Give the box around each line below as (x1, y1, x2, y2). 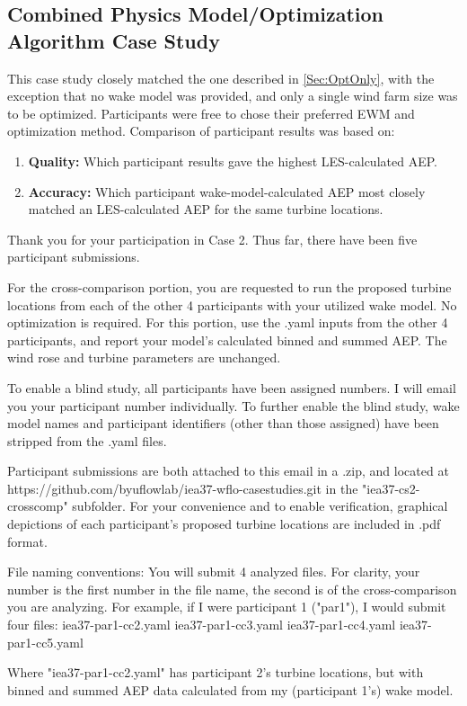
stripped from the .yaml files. (7, 431, 167, 450)
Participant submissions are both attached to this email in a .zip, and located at (7, 461, 449, 480)
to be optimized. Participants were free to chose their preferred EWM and (7, 103, 415, 122)
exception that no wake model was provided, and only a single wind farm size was (7, 86, 458, 105)
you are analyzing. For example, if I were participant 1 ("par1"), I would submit (7, 597, 446, 616)
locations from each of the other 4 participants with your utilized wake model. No (7, 295, 457, 314)
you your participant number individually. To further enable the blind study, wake (7, 396, 460, 415)
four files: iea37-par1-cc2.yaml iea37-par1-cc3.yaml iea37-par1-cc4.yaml (7, 615, 396, 634)
